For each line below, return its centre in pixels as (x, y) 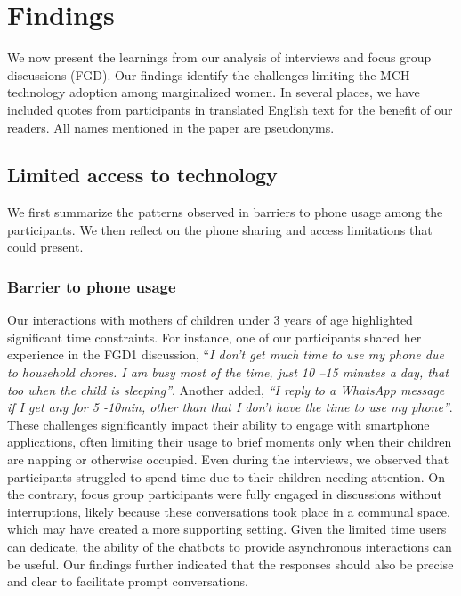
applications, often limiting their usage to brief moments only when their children (230, 442)
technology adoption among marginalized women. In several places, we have (214, 92)
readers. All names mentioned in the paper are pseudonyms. (171, 127)
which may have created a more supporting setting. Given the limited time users (227, 529)
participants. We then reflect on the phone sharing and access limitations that (220, 229)
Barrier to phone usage (92, 286)
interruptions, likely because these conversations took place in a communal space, (229, 511)
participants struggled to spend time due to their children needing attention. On (226, 476)
